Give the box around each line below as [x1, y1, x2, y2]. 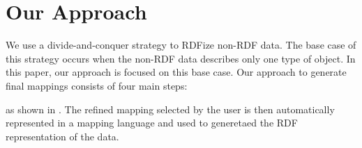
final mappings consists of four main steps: [6, 78, 188, 92]
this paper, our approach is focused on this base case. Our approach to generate [6, 65, 347, 79]
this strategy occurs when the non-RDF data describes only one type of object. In [6, 51, 356, 65]
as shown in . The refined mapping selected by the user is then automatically [6, 101, 335, 116]
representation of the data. [6, 129, 119, 143]
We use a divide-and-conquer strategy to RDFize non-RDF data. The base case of [6, 38, 356, 52]
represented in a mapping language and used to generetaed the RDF [6, 115, 298, 130]
